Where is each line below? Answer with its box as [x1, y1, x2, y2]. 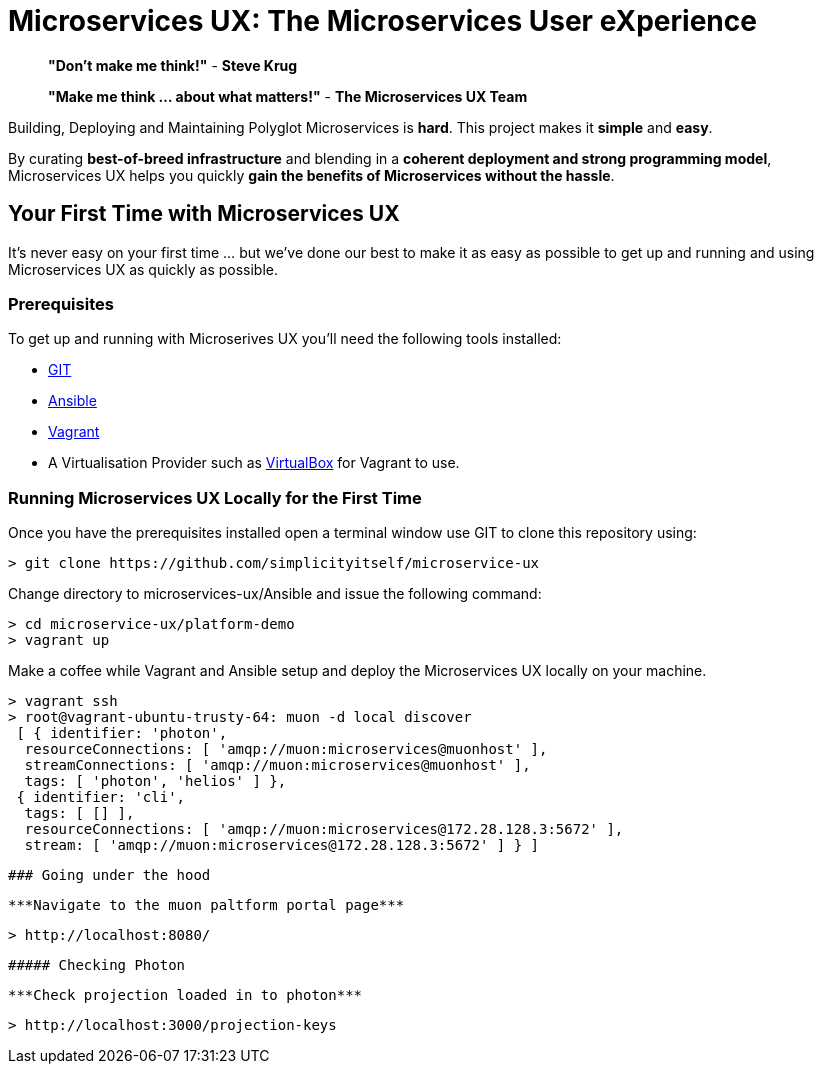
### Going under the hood [8, 867, 211, 884]
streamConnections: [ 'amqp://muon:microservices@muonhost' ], [24, 757, 531, 774]
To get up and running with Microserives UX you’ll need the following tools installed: [8, 330, 562, 348]
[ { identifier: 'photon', [16, 725, 228, 742]
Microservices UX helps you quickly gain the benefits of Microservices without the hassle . [8, 166, 615, 184]
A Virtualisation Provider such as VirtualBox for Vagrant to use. [48, 454, 460, 472]
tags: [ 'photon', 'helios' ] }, [24, 773, 287, 790]
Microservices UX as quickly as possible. [8, 260, 279, 278]
